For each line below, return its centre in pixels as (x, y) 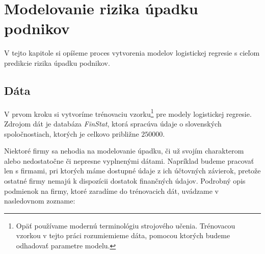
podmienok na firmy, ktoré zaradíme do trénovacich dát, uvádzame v (111, 190)
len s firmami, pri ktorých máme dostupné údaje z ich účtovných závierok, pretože (132, 171)
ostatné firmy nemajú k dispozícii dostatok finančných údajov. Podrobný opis (125, 180)
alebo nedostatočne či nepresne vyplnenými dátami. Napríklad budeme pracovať (129, 160)
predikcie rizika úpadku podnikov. (57, 62)
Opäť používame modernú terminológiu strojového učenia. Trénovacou (126, 225)
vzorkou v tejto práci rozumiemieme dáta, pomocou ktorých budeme (123, 235)
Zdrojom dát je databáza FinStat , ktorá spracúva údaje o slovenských (113, 123)
